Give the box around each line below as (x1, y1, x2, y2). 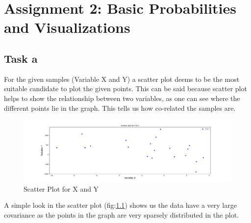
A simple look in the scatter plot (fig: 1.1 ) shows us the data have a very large (4, 200, 237, 210)
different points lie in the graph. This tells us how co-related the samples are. (4, 102, 236, 113)
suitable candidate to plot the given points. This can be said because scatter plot (4, 83, 247, 94)
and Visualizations (4, 17, 130, 37)
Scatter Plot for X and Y (24, 183, 99, 194)
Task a (4, 50, 38, 66)
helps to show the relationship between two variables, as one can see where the (4, 93, 240, 103)
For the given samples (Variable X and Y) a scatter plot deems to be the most (4, 74, 240, 84)
